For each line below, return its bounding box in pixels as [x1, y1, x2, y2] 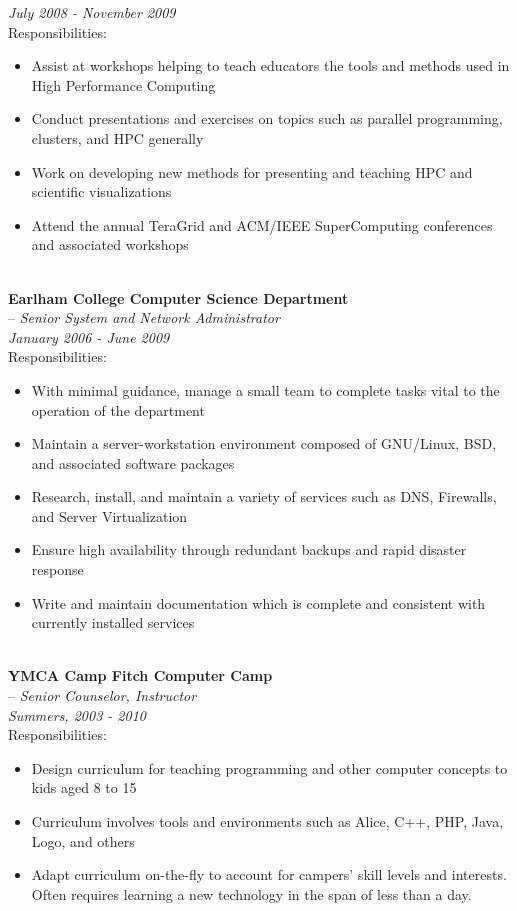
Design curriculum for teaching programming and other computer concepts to [31, 757, 508, 778]
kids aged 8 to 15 [31, 777, 137, 798]
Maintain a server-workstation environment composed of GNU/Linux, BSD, [31, 433, 497, 454]
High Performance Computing [31, 74, 216, 95]
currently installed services [31, 612, 195, 633]
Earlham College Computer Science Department [8, 287, 349, 308]
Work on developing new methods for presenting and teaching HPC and [31, 161, 473, 182]
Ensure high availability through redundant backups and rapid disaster [31, 539, 467, 560]
